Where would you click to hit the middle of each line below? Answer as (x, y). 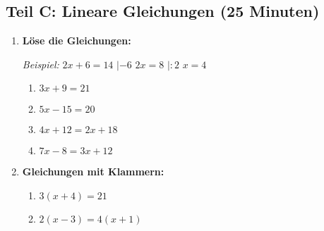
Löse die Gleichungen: (77, 40)
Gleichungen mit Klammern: (93, 171)
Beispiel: (41, 64)
